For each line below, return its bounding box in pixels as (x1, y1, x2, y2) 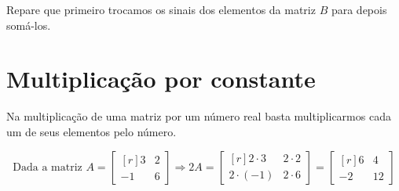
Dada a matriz (13, 161, 82, 173)
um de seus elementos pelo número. (6, 123, 177, 139)
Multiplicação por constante (6, 63, 316, 95)
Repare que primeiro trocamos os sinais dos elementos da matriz (6, 2, 316, 17)
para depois (331, 2, 387, 17)
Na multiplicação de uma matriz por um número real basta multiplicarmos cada (6, 108, 391, 124)
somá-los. (6, 16, 51, 33)
